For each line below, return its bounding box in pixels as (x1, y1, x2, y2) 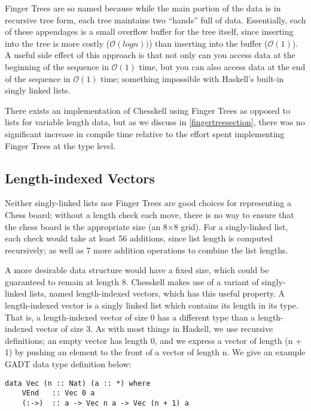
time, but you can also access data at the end (139, 60, 306, 72)
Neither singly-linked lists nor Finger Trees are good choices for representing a (5, 197, 291, 209)
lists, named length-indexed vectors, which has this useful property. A (29, 287, 285, 300)
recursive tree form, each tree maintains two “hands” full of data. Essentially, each (5, 13, 306, 26)
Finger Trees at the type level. (5, 139, 116, 152)
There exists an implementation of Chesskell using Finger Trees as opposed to (5, 104, 290, 116)
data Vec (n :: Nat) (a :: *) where (5, 379, 151, 388)
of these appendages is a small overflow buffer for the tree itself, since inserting (5, 25, 294, 38)
